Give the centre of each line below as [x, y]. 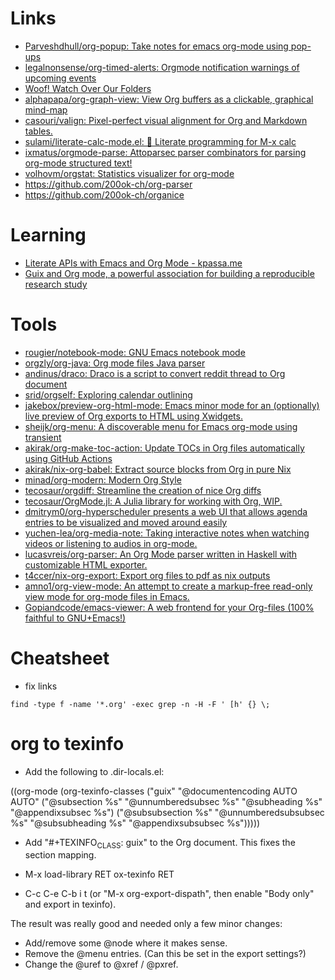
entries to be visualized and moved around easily [126, 522]
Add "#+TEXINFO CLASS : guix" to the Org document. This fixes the [160, 843]
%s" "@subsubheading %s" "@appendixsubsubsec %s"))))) [135, 823]
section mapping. [60, 855]
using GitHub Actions [68, 458]
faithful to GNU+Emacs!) [75, 618]
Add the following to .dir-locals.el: [94, 771]
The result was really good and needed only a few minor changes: [146, 924]
